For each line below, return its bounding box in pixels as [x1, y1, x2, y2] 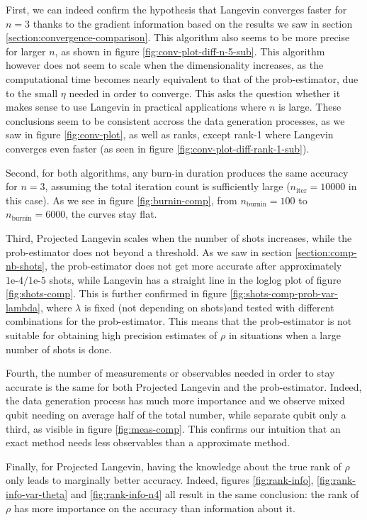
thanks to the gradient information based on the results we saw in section [33, 16, 353, 31]
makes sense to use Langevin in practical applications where [6, 99, 266, 114]
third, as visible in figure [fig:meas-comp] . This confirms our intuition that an [6, 421, 341, 436]
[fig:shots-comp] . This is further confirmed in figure [6, 286, 227, 301]
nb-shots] [6, 258, 45, 273]
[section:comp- [295, 244, 357, 259]
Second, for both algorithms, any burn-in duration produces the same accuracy [6, 165, 349, 179]
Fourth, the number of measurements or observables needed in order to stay [6, 365, 335, 380]
